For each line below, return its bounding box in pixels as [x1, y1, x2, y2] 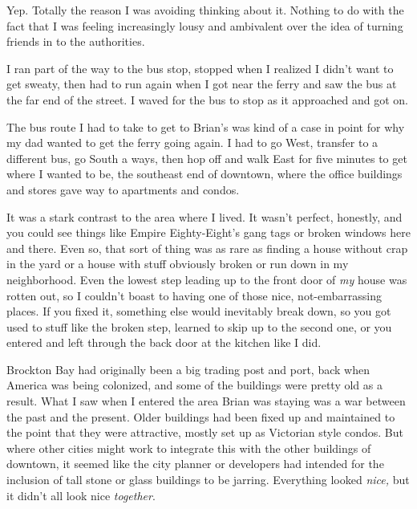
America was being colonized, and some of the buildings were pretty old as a [6, 377, 383, 393]
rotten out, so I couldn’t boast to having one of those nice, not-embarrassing [6, 287, 382, 303]
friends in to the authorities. [6, 33, 145, 50]
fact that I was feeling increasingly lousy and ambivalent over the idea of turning [6, 17, 403, 34]
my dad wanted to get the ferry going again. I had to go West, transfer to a [6, 134, 379, 151]
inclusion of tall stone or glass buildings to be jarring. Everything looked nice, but [6, 471, 410, 488]
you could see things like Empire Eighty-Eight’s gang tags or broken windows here [6, 224, 411, 241]
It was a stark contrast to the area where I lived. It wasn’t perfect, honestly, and [6, 208, 403, 225]
